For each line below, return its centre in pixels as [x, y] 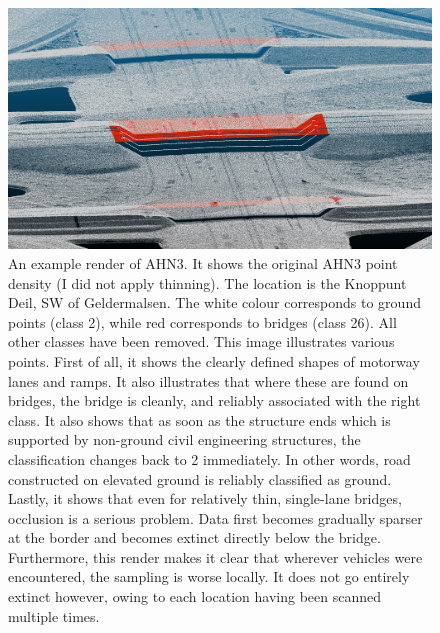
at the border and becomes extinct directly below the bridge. [194, 537]
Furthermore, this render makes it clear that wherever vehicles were [215, 556]
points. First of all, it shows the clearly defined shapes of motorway [214, 360]
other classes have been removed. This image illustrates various [201, 341]
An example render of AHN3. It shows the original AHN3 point [203, 262]
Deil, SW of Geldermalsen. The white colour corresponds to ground [214, 302]
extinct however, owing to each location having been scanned [195, 596]
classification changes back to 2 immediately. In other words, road [209, 458]
